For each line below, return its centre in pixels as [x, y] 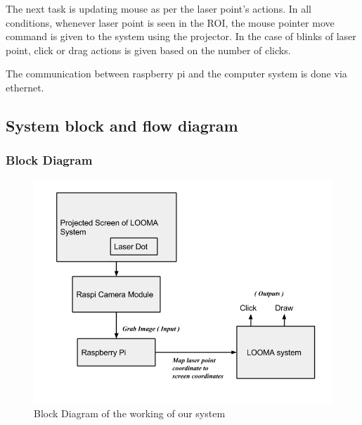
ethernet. [25, 87]
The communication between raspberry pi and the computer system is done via [176, 74]
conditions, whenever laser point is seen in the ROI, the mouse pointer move [170, 22]
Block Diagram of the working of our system [130, 413]
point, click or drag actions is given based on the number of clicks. [148, 50]
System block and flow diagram [122, 125]
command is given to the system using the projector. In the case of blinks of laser [181, 36]
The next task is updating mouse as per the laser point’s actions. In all [159, 8]
